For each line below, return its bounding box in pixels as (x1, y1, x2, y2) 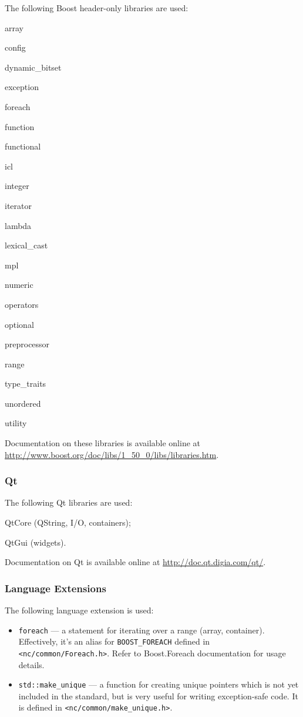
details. (18, 658, 45, 670)
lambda (5, 219, 32, 231)
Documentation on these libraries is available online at (5, 437, 201, 449)
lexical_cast (5, 239, 48, 251)
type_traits (5, 377, 46, 390)
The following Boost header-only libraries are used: (5, 2, 188, 14)
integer (5, 180, 29, 192)
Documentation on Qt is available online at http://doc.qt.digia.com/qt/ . (5, 556, 266, 568)
